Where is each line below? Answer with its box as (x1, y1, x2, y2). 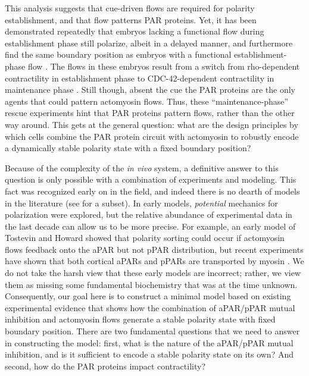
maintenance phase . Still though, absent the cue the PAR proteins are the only (5, 83, 295, 96)
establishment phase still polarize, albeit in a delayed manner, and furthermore (5, 36, 293, 49)
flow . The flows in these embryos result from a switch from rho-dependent (27, 59, 300, 72)
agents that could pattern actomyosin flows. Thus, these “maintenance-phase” (5, 95, 289, 107)
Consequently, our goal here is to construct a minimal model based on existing (5, 290, 291, 302)
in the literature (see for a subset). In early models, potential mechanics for (5, 196, 278, 209)
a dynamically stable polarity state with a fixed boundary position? (5, 142, 251, 154)
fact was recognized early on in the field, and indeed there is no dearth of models (5, 184, 300, 197)
